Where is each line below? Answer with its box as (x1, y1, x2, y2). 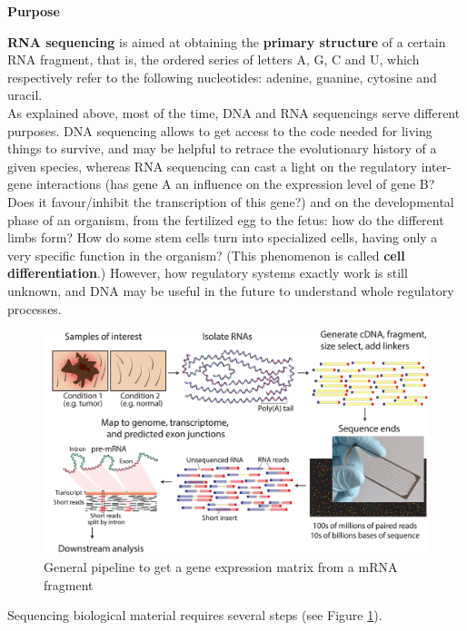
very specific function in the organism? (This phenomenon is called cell (7, 245, 405, 264)
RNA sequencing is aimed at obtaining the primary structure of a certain (7, 32, 446, 51)
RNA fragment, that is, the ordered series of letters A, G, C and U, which (7, 50, 420, 69)
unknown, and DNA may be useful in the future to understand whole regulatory (7, 281, 454, 300)
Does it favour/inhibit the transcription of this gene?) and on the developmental (7, 192, 454, 211)
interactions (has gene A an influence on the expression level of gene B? (35, 174, 435, 193)
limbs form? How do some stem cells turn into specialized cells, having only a (7, 228, 438, 247)
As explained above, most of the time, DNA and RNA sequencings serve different (7, 103, 461, 122)
